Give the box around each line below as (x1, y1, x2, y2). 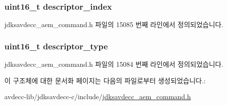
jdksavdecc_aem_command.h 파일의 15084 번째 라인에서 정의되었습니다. (4, 59, 224, 69)
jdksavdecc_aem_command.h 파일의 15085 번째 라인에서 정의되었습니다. (4, 19, 224, 30)
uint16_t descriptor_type (4, 40, 108, 52)
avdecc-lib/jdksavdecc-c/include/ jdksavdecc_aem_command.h (4, 91, 191, 102)
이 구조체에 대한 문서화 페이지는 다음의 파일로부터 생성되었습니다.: (4, 75, 206, 85)
